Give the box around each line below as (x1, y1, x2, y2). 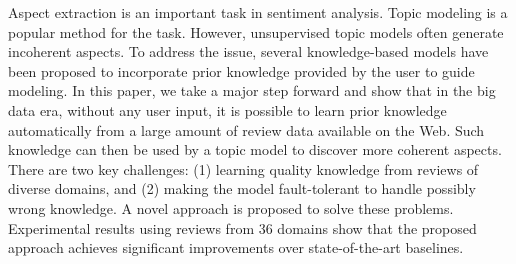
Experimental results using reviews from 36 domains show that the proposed (8, 217, 477, 238)
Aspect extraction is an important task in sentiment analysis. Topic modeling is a (8, 2, 508, 22)
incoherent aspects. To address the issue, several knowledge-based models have (8, 41, 489, 62)
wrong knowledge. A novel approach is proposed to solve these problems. (8, 197, 454, 218)
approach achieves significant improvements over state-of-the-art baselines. (8, 237, 464, 258)
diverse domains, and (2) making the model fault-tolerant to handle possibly (8, 178, 476, 199)
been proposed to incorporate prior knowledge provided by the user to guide (8, 60, 475, 81)
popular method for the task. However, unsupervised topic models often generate (8, 21, 504, 42)
